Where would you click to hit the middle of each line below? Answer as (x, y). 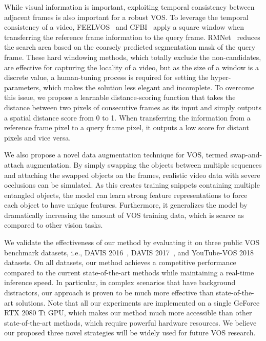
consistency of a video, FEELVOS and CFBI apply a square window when (124, 27)
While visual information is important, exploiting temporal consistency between (129, 7)
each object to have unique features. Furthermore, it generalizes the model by (126, 205)
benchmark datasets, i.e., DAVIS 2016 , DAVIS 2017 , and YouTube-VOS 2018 (129, 252)
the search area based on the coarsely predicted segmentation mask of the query (130, 47)
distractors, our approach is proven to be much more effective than (109, 293)
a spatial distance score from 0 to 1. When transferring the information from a (127, 117)
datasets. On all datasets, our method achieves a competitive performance (120, 262)
